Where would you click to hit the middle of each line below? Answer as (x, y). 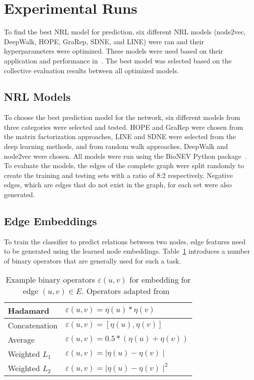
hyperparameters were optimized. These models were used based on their (114, 51)
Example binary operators (50, 279)
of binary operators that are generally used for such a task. (93, 261)
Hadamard (29, 310)
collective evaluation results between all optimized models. (91, 70)
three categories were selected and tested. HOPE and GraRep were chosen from (124, 127)
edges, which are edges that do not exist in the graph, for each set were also (118, 185)
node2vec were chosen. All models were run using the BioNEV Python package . (125, 156)
